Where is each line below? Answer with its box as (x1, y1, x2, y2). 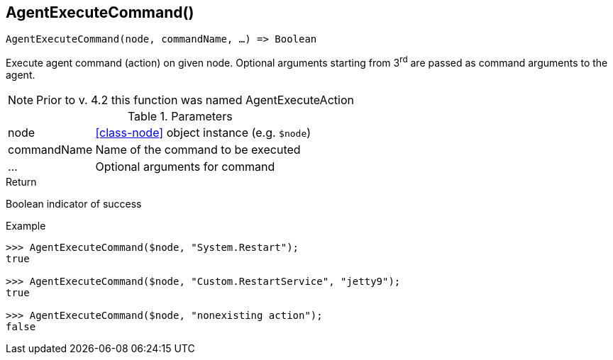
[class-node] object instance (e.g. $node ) (95, 125, 311, 140)
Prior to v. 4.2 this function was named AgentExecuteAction (36, 93, 354, 108)
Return (6, 176, 37, 189)
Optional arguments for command (95, 159, 275, 174)
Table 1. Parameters (127, 109, 233, 124)
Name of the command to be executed (95, 142, 301, 157)
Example (6, 220, 46, 232)
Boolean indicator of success (6, 198, 142, 210)
